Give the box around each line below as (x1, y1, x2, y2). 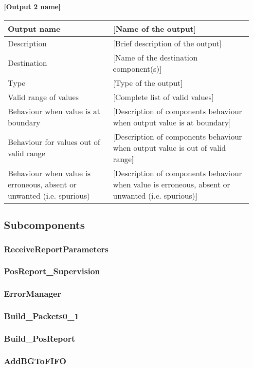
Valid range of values (8, 91, 79, 102)
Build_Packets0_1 (4, 310, 79, 322)
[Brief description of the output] (113, 37, 222, 49)
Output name (8, 22, 60, 34)
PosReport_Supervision (4, 265, 100, 277)
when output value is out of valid (113, 142, 226, 153)
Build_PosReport (4, 332, 75, 344)
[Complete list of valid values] (113, 91, 214, 102)
